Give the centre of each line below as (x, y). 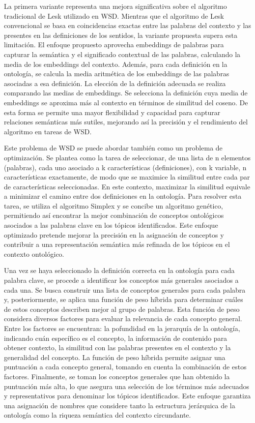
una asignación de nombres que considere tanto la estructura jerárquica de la (120, 405)
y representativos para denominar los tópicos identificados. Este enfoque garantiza (127, 396)
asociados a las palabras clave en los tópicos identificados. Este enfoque (111, 225)
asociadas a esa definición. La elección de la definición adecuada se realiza (115, 83)
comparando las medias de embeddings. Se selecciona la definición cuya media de (126, 93)
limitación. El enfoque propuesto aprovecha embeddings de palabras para (114, 45)
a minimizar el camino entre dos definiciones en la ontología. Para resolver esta (123, 196)
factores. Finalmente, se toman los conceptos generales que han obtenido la (117, 376)
